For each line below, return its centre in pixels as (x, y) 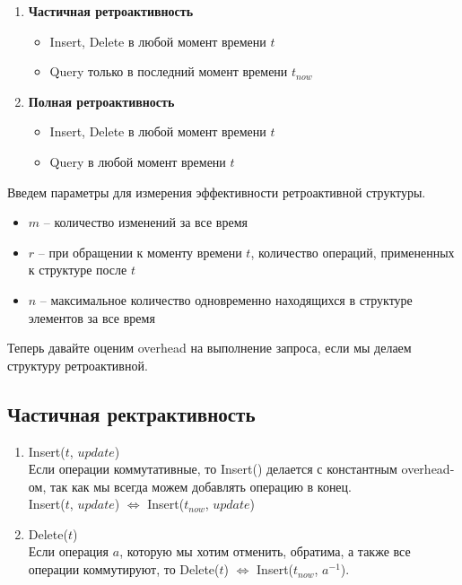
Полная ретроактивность (101, 101)
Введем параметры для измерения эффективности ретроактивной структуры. (217, 192)
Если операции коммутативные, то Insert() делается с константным (213, 469)
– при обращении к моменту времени (140, 252)
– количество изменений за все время (145, 222)
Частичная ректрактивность (131, 413)
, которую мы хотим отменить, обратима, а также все (265, 551)
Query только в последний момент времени (169, 71)
